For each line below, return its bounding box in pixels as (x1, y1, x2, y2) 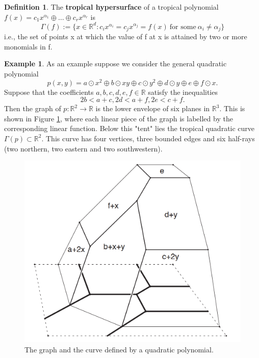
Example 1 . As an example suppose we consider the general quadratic (4, 58, 227, 69)
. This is (219, 103, 245, 114)
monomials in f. (4, 41, 53, 52)
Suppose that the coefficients (4, 86, 94, 97)
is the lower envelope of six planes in (95, 103, 210, 114)
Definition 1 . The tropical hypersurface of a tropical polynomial (4, 2, 219, 12)
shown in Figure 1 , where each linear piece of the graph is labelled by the (4, 113, 233, 123)
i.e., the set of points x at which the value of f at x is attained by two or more (4, 31, 247, 42)
